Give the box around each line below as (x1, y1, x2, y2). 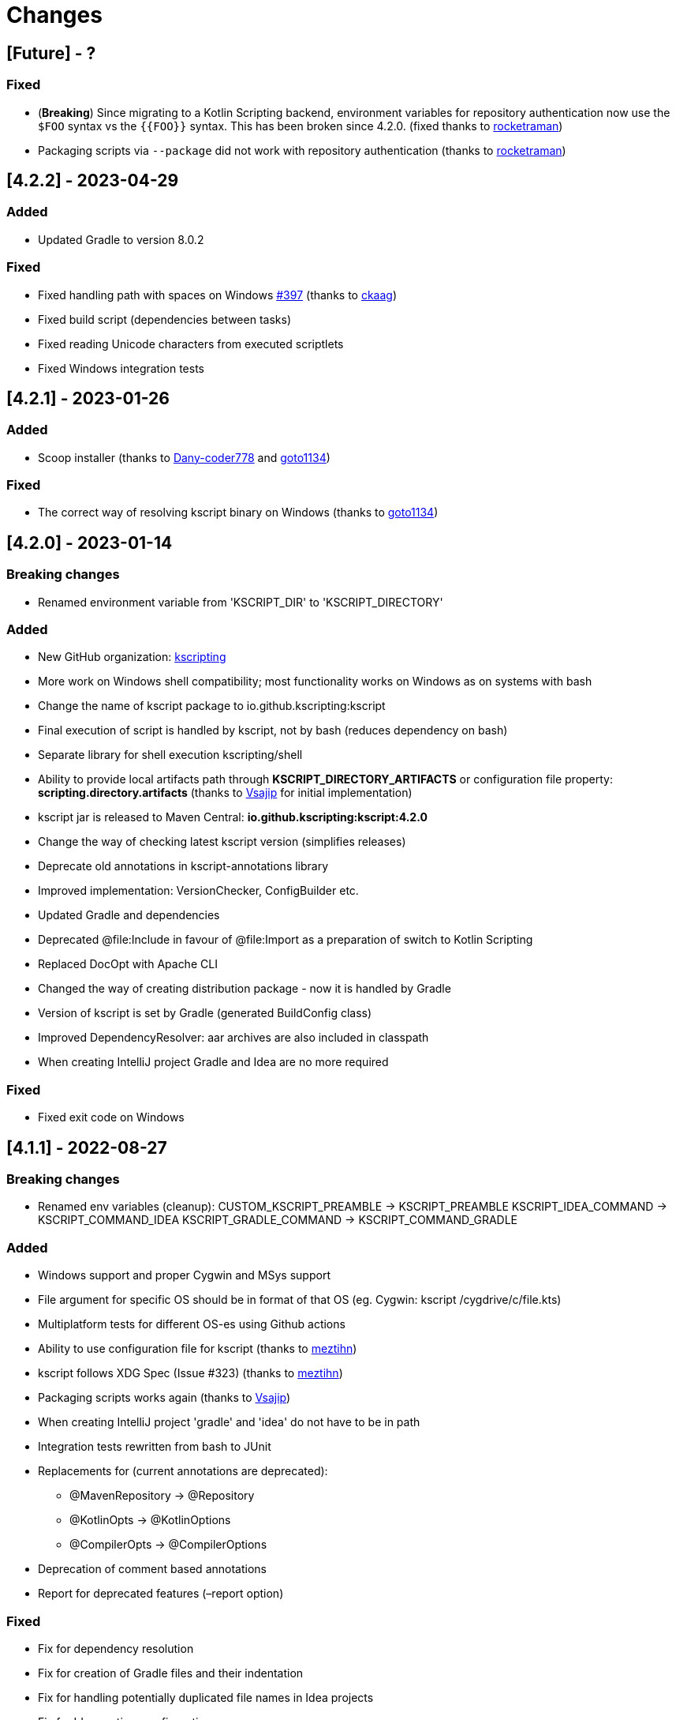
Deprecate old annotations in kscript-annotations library (38, 859, 329, 873)
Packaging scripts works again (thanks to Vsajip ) (38, 1391, 291, 1405)
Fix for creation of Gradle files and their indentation (38, 1666, 304, 1680)
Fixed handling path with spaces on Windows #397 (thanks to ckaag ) (38, 287, 398, 302)
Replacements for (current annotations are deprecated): (38, 1464, 328, 1478)
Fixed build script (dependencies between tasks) (38, 312, 291, 326)
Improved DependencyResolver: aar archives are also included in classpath (38, 1031, 429, 1045)
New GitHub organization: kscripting (38, 650, 226, 664)
